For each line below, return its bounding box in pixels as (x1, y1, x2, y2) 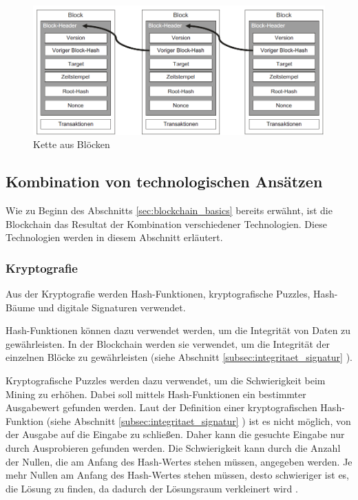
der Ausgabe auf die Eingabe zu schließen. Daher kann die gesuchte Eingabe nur (6, 427, 345, 441)
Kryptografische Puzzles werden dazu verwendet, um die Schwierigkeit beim (6, 373, 326, 388)
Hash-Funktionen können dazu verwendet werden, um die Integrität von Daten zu (6, 323, 351, 337)
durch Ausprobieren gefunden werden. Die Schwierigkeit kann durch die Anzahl (6, 441, 341, 455)
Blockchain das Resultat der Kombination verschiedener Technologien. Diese (6, 216, 327, 231)
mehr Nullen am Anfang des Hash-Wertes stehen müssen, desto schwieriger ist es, (6, 468, 350, 482)
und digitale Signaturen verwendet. (38, 300, 186, 314)
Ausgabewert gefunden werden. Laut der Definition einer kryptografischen (6, 400, 317, 415)
